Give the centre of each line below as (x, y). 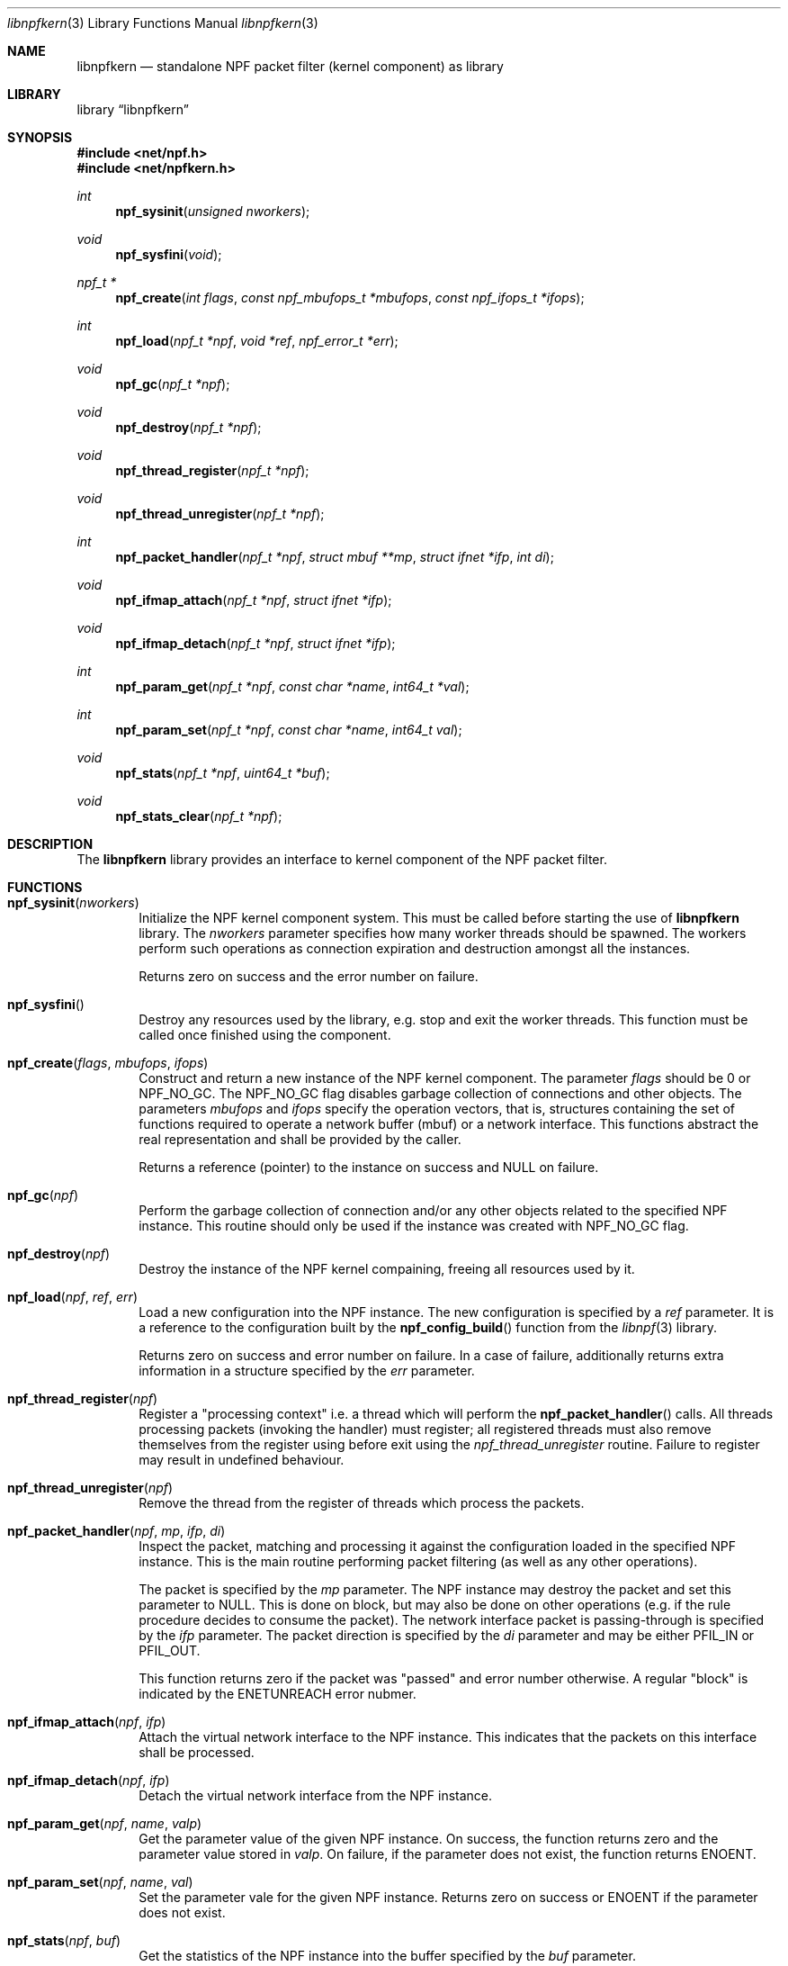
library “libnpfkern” (133, 109)
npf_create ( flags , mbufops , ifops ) (108, 1063)
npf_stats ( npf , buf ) (64, 1940)
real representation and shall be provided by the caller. (300, 1139)
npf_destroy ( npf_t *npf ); (188, 427)
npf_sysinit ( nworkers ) (73, 902)
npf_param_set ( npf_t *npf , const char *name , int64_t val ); (289, 730)
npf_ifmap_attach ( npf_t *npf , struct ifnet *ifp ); (254, 600)
